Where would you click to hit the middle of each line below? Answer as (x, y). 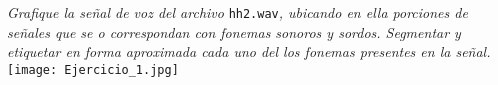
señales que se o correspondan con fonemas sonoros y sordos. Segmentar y (234, 31)
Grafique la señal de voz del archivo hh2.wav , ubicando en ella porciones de (237, 12)
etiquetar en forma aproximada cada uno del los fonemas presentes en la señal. (249, 51)
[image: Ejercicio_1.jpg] (93, 69)
